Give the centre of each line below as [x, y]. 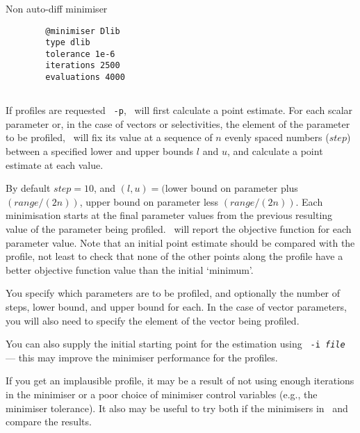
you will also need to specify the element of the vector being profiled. [153, 320]
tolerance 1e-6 [80, 54]
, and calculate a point [275, 151]
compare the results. [49, 422]
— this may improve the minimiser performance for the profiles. [142, 357]
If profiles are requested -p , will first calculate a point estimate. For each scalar [179, 110]
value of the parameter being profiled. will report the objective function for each [179, 229]
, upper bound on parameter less [149, 201]
